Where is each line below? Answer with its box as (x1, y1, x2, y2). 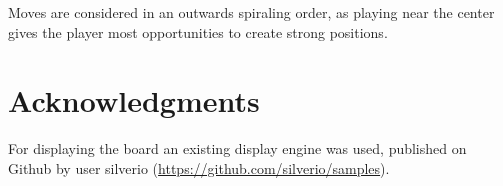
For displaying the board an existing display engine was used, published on (8, 138, 467, 159)
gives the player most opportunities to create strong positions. (8, 21, 388, 42)
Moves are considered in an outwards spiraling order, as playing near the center (8, 2, 495, 22)
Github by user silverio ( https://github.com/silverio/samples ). (8, 157, 390, 178)
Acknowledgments (8, 80, 260, 121)
